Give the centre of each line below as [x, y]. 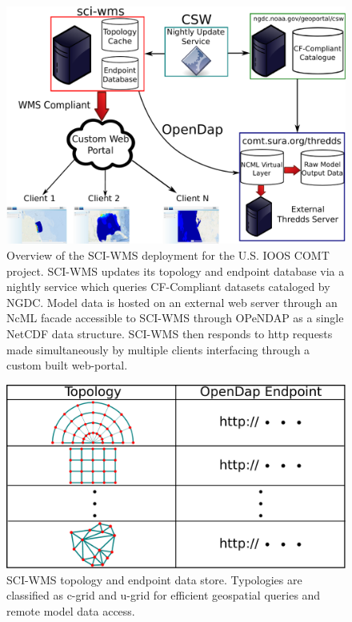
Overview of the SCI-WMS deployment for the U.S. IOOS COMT [168, 255]
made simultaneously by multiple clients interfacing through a [158, 349]
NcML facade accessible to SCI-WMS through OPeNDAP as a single [175, 318]
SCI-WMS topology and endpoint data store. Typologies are [154, 579]
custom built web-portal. [67, 365]
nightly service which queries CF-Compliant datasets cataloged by [168, 287]
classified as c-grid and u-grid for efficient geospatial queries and [164, 595]
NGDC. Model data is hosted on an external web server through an [172, 302]
